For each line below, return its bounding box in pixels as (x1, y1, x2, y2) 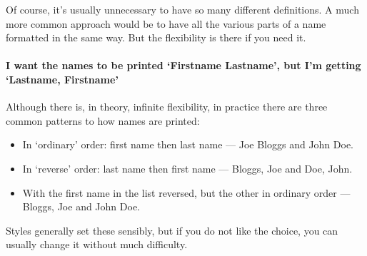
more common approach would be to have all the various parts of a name (6, 16, 326, 31)
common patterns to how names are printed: (6, 113, 200, 128)
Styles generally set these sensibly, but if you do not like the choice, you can (6, 222, 338, 237)
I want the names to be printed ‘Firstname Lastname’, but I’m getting (6, 58, 361, 73)
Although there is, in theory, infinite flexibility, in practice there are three (6, 99, 328, 114)
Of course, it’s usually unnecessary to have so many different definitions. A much (6, 2, 359, 16)
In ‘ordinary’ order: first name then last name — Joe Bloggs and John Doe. (22, 137, 354, 152)
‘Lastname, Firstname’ (6, 71, 119, 86)
